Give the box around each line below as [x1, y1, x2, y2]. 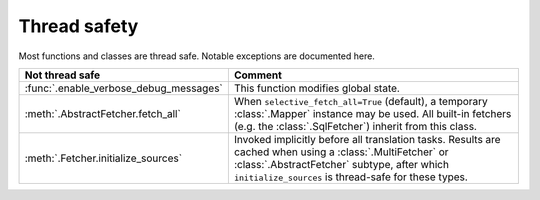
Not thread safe [24, 68, 101, 82]
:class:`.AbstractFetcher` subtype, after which [233, 157, 450, 171]
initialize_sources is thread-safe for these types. [233, 170, 469, 184]
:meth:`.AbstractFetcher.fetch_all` [24, 106, 182, 120]
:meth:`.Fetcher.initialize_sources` [24, 151, 183, 165]
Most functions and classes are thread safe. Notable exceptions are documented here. [18, 50, 375, 62]
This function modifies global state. [233, 81, 400, 95]
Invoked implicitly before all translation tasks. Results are [233, 132, 501, 146]
